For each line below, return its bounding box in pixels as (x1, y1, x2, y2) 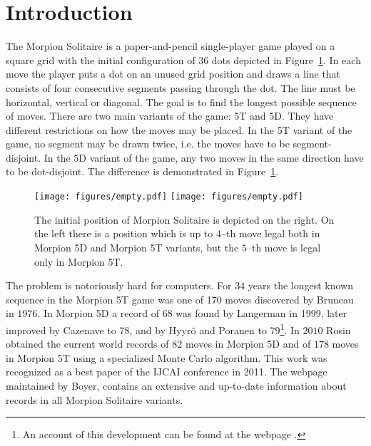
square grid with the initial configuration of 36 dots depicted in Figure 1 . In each (6, 52, 361, 67)
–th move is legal (246, 239, 321, 254)
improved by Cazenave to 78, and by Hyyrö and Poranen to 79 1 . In (6, 320, 300, 337)
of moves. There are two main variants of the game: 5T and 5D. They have (6, 108, 334, 123)
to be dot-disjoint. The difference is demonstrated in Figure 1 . (6, 164, 279, 179)
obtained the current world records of (6, 336, 169, 351)
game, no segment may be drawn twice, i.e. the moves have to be (6, 136, 290, 151)
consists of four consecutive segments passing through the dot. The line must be (6, 80, 355, 95)
